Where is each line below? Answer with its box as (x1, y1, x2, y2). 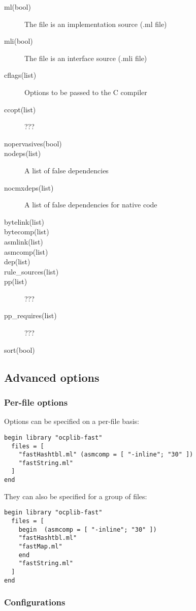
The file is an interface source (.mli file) (24, 52, 147, 63)
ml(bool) (4, 2, 31, 12)
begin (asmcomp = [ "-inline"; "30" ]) (18, 526, 157, 533)
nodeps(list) (4, 148, 41, 159)
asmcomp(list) (4, 246, 48, 257)
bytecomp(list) (4, 226, 49, 237)
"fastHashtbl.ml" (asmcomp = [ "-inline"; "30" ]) (18, 451, 193, 459)
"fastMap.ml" (18, 543, 62, 550)
